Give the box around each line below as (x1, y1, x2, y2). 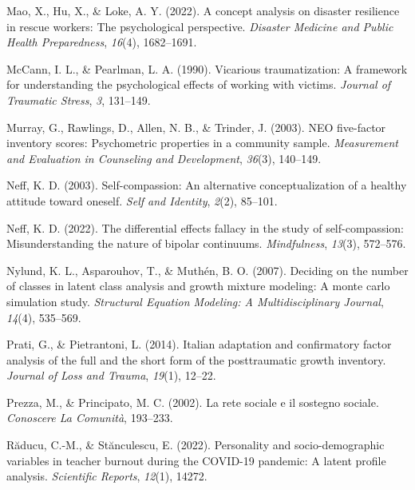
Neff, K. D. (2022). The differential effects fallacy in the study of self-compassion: (6, 219, 404, 236)
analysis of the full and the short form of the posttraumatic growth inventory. (6, 351, 386, 368)
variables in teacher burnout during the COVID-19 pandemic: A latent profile (6, 452, 386, 468)
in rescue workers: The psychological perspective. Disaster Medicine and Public (6, 18, 393, 34)
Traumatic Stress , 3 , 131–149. (6, 91, 151, 108)
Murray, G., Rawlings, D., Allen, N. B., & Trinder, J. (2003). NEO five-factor (6, 118, 386, 135)
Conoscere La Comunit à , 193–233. (6, 409, 173, 426)
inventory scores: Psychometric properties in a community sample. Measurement (6, 134, 398, 151)
